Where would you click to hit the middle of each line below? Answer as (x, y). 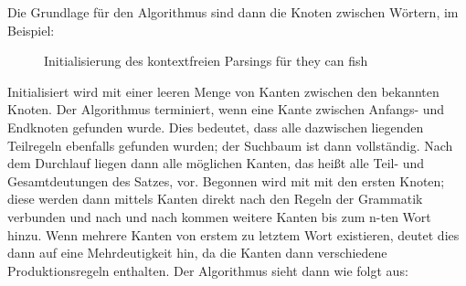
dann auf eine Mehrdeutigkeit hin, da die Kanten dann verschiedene (197, 253)
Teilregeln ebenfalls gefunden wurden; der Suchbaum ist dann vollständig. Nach (230, 145)
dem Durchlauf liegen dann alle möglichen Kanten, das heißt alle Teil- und (216, 163)
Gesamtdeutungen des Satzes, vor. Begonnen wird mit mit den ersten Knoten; (226, 180)
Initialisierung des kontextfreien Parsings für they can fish (206, 61)
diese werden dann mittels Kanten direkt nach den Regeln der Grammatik (215, 199)
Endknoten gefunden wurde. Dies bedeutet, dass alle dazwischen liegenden (216, 127)
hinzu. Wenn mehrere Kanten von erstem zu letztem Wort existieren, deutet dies (233, 234)
